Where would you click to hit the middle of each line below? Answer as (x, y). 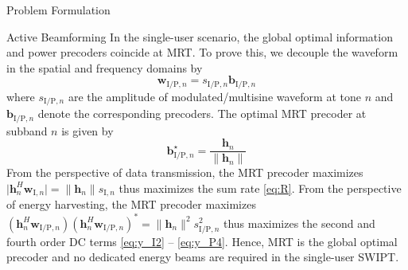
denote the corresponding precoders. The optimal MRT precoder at (202, 113)
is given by (87, 130)
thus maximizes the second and (299, 223)
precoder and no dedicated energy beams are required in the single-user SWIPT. (203, 257)
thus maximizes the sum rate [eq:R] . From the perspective (260, 188)
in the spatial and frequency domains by (105, 67)
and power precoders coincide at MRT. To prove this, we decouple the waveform (202, 52)
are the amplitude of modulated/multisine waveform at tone (214, 96)
